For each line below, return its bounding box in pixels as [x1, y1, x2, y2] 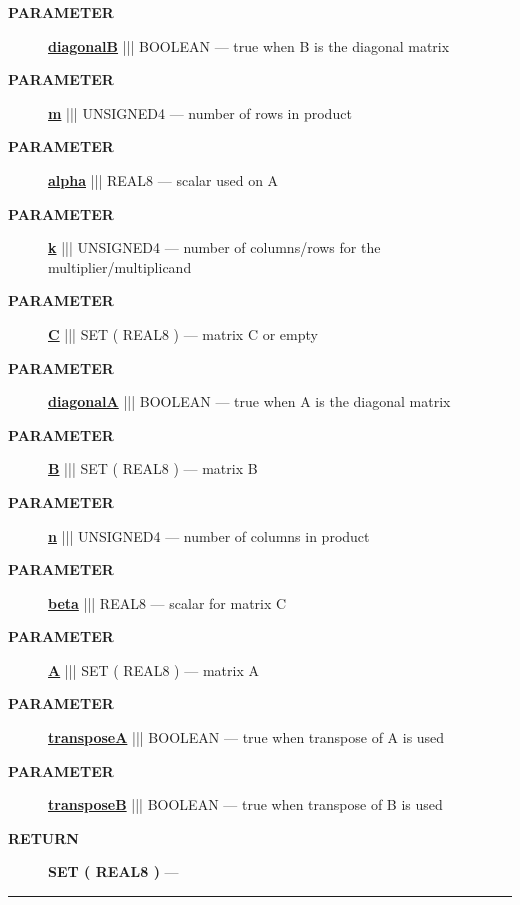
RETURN [8, 827, 79, 848]
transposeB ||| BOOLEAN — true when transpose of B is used [48, 794, 443, 815]
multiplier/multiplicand [48, 256, 192, 277]
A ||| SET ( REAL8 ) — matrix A [48, 659, 259, 680]
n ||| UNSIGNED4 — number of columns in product [48, 525, 370, 546]
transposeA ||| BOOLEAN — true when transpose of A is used [48, 727, 445, 748]
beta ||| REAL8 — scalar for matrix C [48, 592, 287, 613]
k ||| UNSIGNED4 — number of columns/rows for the [48, 237, 381, 258]
